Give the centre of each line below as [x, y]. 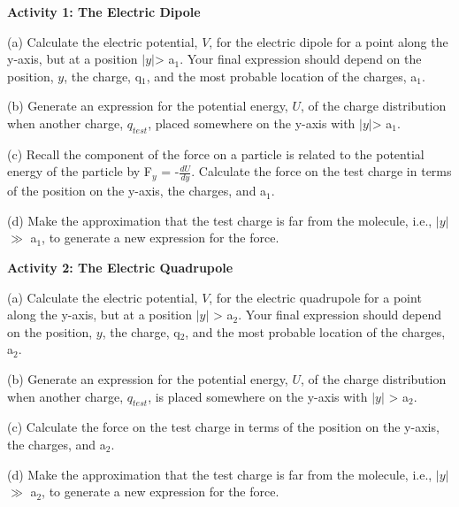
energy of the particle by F [80, 171]
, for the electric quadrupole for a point [315, 297]
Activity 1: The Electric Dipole [104, 12]
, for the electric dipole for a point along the [329, 41]
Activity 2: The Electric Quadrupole [120, 267]
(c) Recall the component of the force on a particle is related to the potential [216, 154]
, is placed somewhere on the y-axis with [258, 396]
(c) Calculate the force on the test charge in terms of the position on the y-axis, [223, 427]
